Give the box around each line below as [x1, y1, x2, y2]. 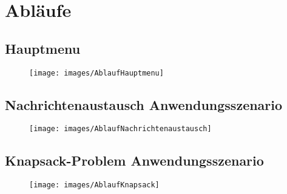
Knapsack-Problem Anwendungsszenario [5, 151, 264, 170]
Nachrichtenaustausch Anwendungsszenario [5, 95, 283, 114]
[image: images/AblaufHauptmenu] [29, 68, 164, 77]
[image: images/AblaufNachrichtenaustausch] [29, 124, 212, 134]
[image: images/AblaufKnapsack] [29, 181, 160, 190]
